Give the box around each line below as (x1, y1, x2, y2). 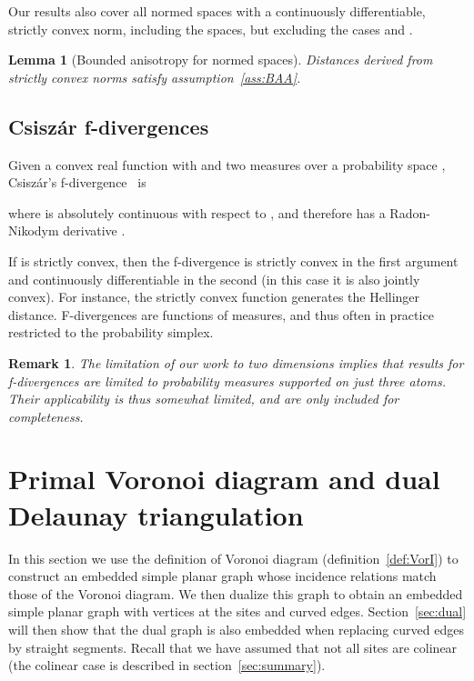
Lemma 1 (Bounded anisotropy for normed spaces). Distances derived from (8, 50, 433, 69)
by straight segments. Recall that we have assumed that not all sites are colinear (8, 637, 458, 656)
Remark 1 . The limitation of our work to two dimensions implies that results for (8, 353, 464, 372)
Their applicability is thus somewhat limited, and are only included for (8, 389, 399, 408)
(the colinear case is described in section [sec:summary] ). (8, 656, 326, 675)
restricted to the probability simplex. (8, 323, 214, 342)
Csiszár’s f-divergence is (8, 173, 146, 192)
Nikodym (8, 221, 59, 240)
